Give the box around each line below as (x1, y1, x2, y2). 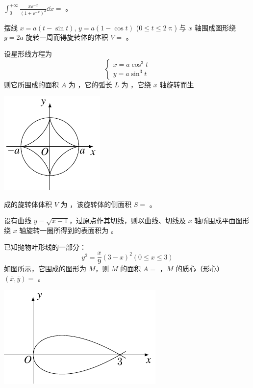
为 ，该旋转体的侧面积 (60, 199, 132, 209)
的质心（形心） (175, 263, 224, 274)
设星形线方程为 (4, 49, 52, 59)
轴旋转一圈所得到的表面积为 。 (19, 225, 118, 235)
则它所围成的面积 (4, 79, 59, 89)
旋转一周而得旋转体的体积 (25, 32, 108, 42)
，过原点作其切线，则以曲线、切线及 (69, 215, 186, 226)
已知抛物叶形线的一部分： (4, 241, 86, 252)
